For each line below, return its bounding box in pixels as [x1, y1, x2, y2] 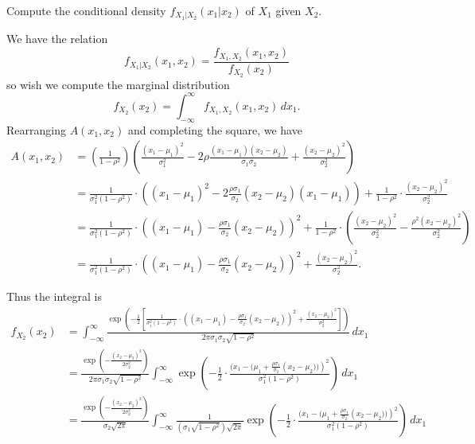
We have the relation [6, 30, 108, 47]
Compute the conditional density [6, 2, 166, 18]
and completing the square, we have [127, 121, 302, 138]
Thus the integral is [6, 288, 102, 305]
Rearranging [6, 121, 66, 138]
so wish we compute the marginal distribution [6, 76, 230, 92]
